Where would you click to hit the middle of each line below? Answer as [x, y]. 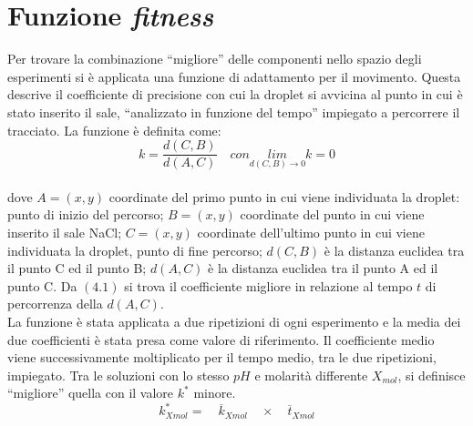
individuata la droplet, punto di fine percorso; [135, 250]
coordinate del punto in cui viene [332, 214]
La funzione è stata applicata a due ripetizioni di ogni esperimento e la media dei [234, 321]
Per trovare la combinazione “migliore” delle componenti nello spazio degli [215, 59]
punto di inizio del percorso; [86, 214]
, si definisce [432, 375]
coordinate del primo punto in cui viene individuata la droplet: [284, 196]
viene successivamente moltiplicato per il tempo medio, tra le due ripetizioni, [222, 357]
